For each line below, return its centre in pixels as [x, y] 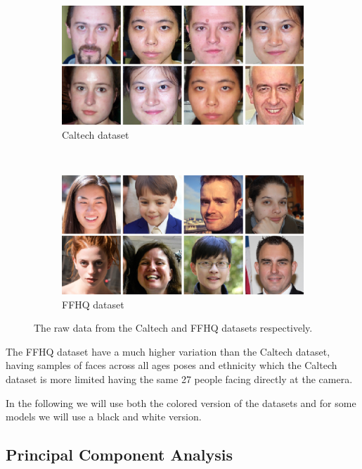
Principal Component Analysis [119, 455]
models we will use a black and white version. [104, 417]
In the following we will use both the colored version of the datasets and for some [181, 402]
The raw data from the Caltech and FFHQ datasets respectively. [173, 328]
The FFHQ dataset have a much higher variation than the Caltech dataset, [168, 351]
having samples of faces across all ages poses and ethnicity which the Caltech [172, 365]
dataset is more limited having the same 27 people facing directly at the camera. [179, 379]
